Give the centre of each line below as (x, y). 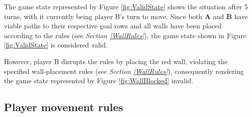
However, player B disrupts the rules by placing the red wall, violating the (116, 61)
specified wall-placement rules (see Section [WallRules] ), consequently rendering (124, 71)
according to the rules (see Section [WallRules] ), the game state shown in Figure (125, 35)
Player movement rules (64, 107)
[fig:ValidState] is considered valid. (56, 45)
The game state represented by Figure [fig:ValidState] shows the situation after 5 (126, 6)
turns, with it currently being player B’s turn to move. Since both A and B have (126, 16)
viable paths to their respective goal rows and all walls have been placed (113, 26)
